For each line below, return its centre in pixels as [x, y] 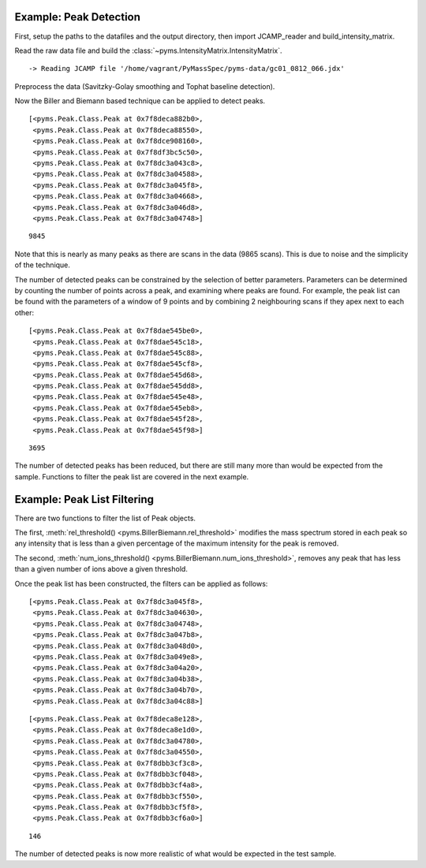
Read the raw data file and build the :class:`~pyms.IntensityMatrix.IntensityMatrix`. [148, 50]
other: [24, 312]
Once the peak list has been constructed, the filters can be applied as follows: [141, 583]
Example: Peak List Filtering [84, 499]
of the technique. [43, 265]
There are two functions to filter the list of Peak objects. [105, 518]
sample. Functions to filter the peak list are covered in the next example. [132, 476]
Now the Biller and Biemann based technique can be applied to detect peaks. [140, 101]
